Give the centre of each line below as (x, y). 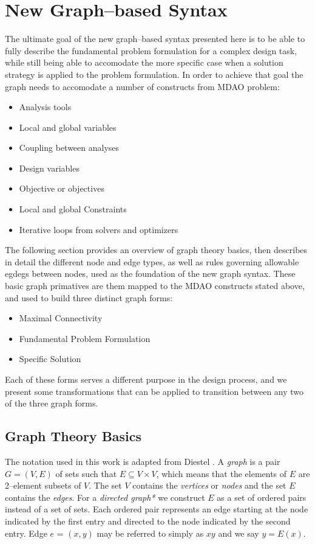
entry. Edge (26, 533)
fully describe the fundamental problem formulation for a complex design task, (151, 50)
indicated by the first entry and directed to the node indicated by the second (148, 521)
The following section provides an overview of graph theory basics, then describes (156, 250)
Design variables (49, 168)
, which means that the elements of (222, 473)
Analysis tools (45, 107)
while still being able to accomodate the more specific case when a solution (144, 62)
